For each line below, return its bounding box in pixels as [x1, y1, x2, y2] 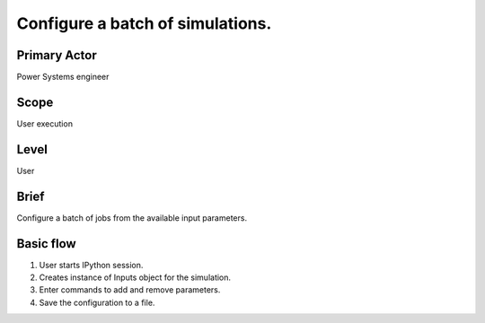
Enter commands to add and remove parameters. [39, 284, 221, 295]
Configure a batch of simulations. [16, 13, 272, 33]
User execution [16, 118, 74, 129]
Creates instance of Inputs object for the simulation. [39, 272, 232, 283]
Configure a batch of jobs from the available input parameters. [16, 212, 247, 223]
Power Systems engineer [16, 72, 110, 83]
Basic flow [16, 236, 76, 251]
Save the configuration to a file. [39, 297, 155, 308]
